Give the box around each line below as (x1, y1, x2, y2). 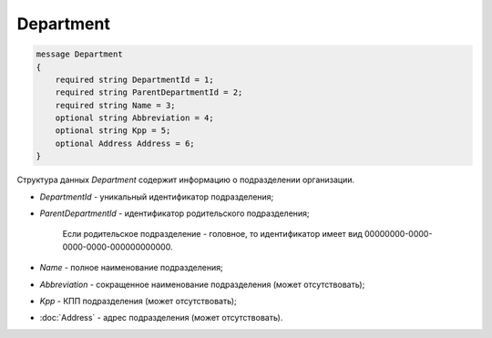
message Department (36, 49, 123, 59)
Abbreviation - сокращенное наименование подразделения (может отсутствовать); (39, 279, 365, 290)
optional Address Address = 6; (55, 138, 195, 149)
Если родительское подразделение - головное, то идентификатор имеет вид (62, 229, 364, 240)
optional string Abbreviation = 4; (55, 113, 214, 123)
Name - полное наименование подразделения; (39, 262, 223, 273)
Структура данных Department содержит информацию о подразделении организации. (16, 174, 355, 186)
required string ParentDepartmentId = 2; (55, 87, 243, 97)
